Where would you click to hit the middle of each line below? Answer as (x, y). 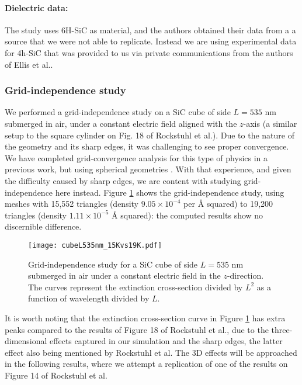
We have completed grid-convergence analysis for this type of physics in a (136, 157)
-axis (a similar (270, 123)
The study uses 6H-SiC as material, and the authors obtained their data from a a (150, 30)
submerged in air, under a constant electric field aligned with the (121, 123)
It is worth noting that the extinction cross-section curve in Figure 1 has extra (145, 318)
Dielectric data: (37, 7)
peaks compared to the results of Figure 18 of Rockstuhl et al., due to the (137, 329)
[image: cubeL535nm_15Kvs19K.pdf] (95, 245)
